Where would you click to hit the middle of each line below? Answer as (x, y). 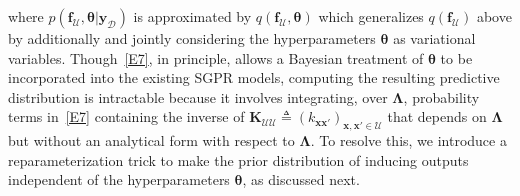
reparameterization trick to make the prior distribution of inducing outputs (238, 159)
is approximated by (192, 16)
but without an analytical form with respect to (151, 140)
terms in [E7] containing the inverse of (126, 116)
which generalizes (371, 16)
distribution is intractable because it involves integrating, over (198, 96)
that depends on (437, 116)
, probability (441, 96)
